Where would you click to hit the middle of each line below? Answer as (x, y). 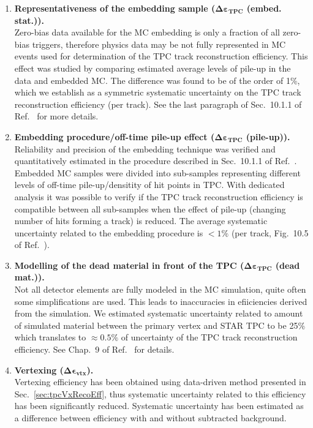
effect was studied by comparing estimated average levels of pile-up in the (153, 68)
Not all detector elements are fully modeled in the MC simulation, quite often (160, 289)
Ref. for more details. (56, 116)
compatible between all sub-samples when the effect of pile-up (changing (150, 208)
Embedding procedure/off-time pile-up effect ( (115, 136)
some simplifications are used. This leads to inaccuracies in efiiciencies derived (161, 301)
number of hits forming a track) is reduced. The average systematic (141, 221)
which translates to (50, 337)
